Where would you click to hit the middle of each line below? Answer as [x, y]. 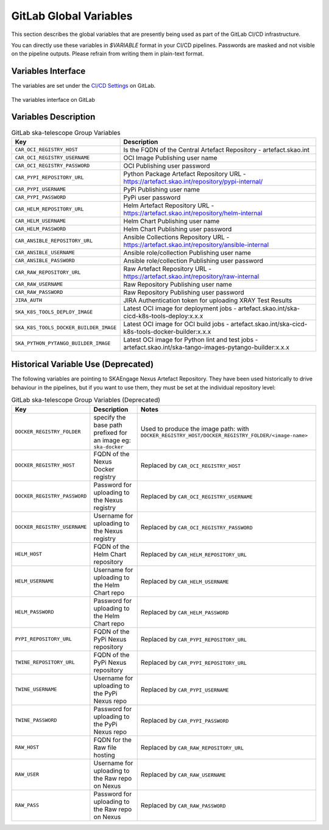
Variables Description [53, 117]
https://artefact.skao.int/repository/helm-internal [193, 213]
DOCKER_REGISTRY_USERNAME [51, 527]
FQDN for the [113, 740]
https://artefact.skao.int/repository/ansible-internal [196, 245]
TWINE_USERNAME [36, 689]
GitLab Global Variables [72, 16]
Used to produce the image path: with [195, 429]
